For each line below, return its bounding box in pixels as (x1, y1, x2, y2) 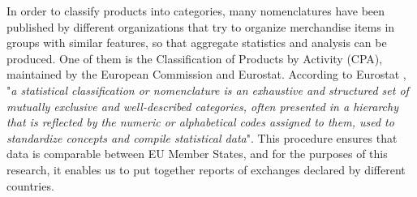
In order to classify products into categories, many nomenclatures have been (6, 2, 385, 19)
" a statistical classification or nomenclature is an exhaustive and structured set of (6, 81, 409, 98)
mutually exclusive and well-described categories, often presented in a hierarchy (6, 97, 398, 114)
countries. (6, 177, 54, 194)
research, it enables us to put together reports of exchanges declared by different (6, 161, 406, 178)
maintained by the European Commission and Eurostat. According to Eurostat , (6, 66, 406, 83)
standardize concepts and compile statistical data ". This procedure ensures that (6, 129, 398, 146)
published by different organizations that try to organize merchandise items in (6, 18, 395, 35)
